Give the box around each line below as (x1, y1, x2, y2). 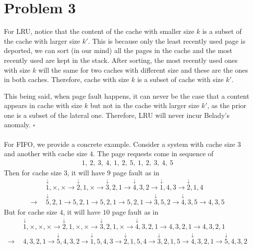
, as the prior (207, 100, 247, 111)
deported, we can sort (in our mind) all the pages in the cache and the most (4, 45, 232, 55)
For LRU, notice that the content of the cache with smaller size (4, 26, 195, 36)
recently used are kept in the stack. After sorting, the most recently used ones (4, 55, 238, 65)
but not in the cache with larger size (90, 100, 200, 111)
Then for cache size (4, 167, 62, 177)
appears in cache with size (4, 100, 82, 111)
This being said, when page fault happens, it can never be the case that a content (4, 90, 250, 101)
